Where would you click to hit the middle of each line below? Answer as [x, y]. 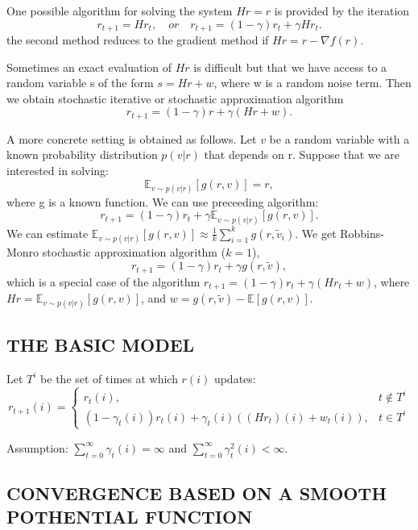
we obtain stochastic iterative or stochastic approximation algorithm [175, 98]
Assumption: [37, 447]
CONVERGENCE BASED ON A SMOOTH [197, 493]
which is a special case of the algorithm [103, 281]
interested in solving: [58, 171]
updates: [235, 378]
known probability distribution [82, 154]
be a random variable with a [339, 138]
